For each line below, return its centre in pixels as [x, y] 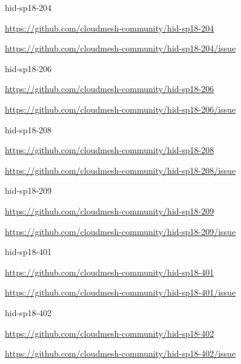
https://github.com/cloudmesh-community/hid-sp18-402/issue [120, 353]
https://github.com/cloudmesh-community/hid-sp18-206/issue [120, 109]
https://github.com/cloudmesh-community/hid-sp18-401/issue [120, 292]
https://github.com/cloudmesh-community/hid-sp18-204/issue [120, 48]
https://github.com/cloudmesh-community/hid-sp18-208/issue [120, 170]
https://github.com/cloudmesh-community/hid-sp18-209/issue [120, 231]
